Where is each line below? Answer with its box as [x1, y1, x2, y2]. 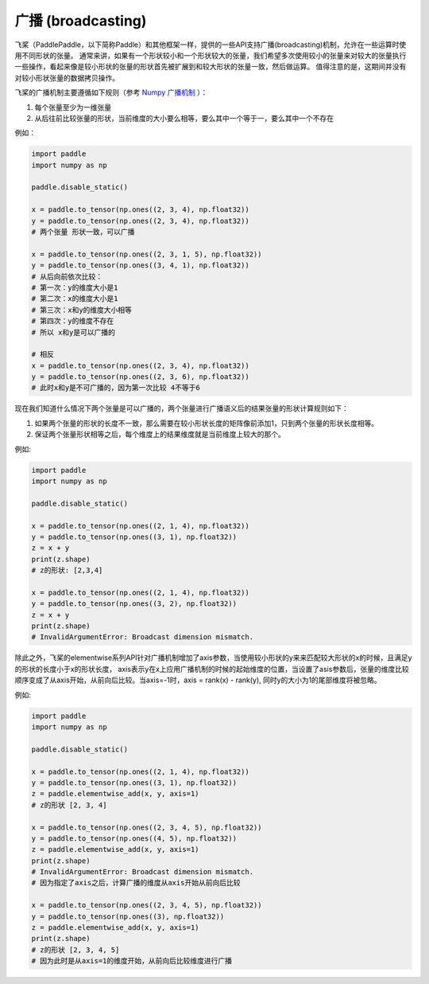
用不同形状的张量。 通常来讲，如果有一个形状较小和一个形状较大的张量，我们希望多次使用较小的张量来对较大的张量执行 [14, 50, 407, 60]
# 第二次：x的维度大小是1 [31, 295, 118, 303]
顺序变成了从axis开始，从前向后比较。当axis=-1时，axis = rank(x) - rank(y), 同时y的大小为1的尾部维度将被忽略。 [14, 675, 381, 685]
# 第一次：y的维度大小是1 [31, 283, 118, 292]
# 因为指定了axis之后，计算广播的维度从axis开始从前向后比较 [31, 878, 241, 888]
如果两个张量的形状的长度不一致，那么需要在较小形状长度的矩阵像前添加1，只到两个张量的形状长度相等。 [34, 418, 379, 428]
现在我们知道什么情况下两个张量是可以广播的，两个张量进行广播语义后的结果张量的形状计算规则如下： [14, 404, 349, 413]
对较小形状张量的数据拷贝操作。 [14, 72, 119, 83]
